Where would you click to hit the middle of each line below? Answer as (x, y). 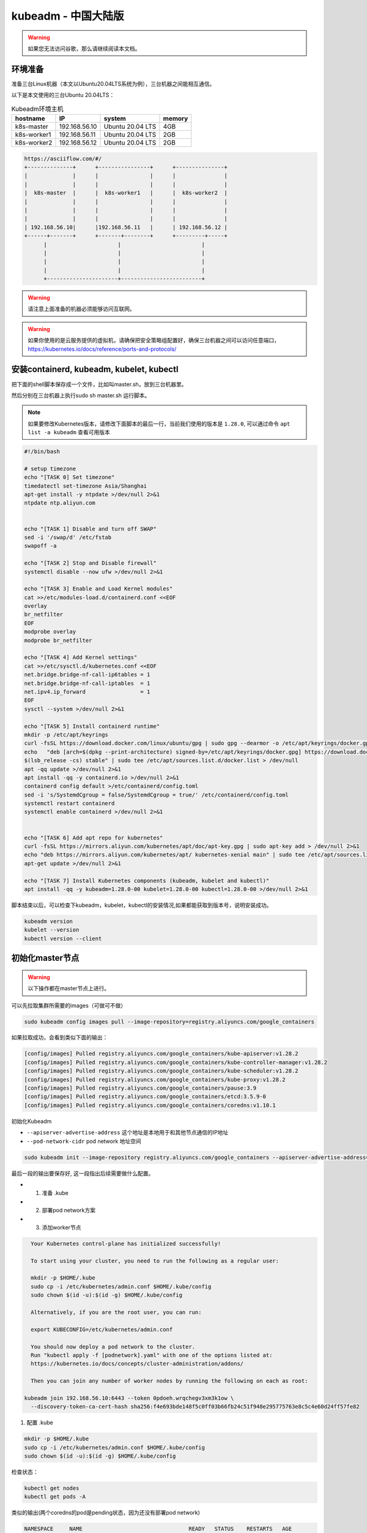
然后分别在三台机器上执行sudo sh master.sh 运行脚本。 (81, 395)
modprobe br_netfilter (58, 640)
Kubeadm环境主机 (37, 109)
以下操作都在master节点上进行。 (69, 988)
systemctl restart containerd (69, 804)
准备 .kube (55, 1193)
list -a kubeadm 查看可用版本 (69, 432)
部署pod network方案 (69, 1210)
